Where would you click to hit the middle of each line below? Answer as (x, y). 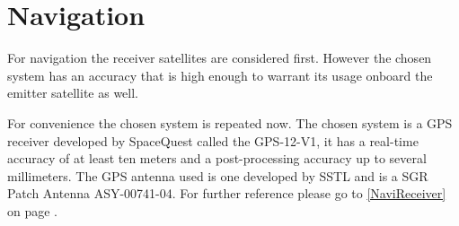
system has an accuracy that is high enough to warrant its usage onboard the (220, 75)
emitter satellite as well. (73, 93)
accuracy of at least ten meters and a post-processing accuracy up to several (217, 158)
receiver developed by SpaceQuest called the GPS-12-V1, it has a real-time (213, 140)
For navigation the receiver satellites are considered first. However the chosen (220, 58)
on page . (32, 210)
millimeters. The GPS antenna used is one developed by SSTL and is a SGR (218, 175)
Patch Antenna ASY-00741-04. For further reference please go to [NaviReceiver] (227, 193)
